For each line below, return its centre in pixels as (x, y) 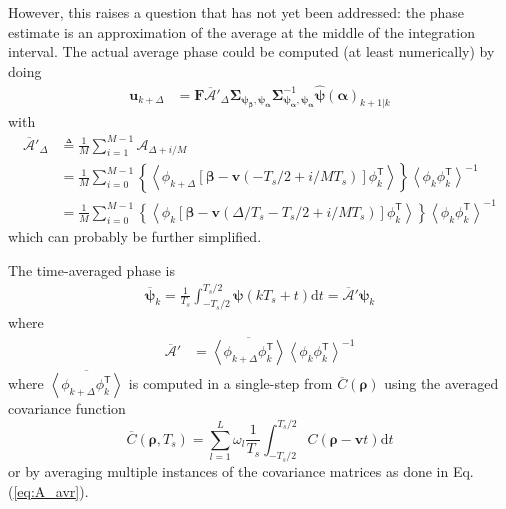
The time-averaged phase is (91, 269)
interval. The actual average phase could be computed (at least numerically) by (251, 51)
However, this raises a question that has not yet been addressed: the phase (236, 12)
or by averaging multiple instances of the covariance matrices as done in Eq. (241, 471)
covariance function (67, 408)
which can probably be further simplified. (135, 235)
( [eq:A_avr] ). (48, 490)
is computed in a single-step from (230, 383)
